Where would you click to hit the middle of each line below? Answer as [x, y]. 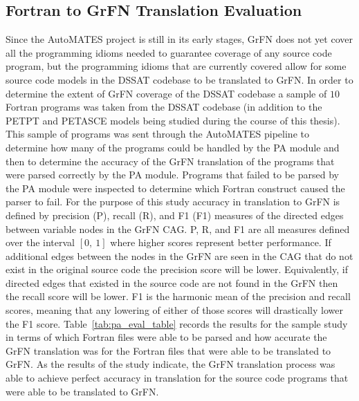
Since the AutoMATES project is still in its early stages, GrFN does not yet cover [179, 39]
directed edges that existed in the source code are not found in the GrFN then [172, 282]
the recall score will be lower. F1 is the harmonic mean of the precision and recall [178, 296]
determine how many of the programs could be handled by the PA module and [173, 147]
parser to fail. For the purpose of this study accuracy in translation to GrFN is [173, 202]
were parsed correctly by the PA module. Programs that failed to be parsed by [172, 175]
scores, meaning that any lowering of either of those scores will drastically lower [174, 310]
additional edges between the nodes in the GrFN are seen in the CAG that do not [179, 255]
